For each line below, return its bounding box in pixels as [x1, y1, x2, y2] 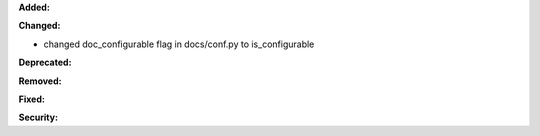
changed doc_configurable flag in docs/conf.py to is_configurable [43, 38, 315, 50]
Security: [18, 111, 59, 124]
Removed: [18, 75, 62, 87]
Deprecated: [18, 56, 72, 69]
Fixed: [18, 93, 45, 105]
